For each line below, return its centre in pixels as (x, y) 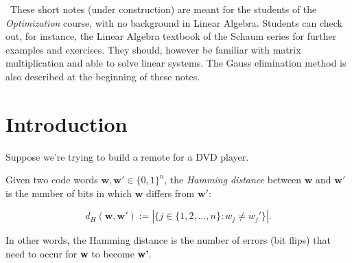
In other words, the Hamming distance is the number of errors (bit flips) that (168, 240)
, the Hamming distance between (233, 180)
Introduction (67, 123)
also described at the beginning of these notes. (103, 76)
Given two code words (52, 180)
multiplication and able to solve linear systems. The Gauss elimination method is (176, 63)
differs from (171, 193)
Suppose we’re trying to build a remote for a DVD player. (127, 156)
